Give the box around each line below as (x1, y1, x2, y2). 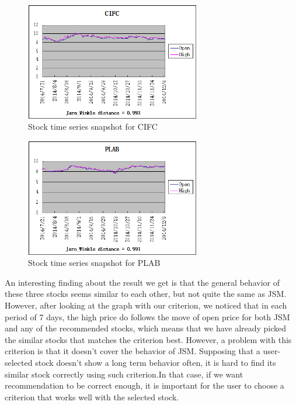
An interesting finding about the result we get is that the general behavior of (5, 276, 280, 288)
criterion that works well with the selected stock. (5, 390, 179, 403)
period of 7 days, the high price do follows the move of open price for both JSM (5, 310, 290, 323)
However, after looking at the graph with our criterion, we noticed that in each (5, 299, 287, 311)
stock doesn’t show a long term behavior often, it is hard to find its (35, 356, 276, 369)
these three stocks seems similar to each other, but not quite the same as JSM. (5, 288, 287, 300)
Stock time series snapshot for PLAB (28, 257, 161, 269)
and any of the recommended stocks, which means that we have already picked (5, 322, 287, 334)
